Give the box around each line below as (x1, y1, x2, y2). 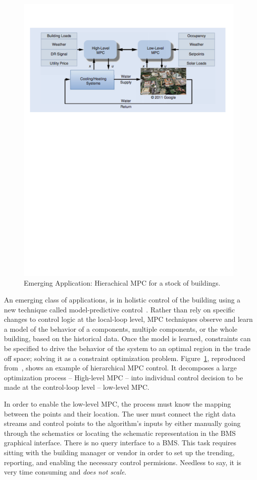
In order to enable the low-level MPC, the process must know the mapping (4, 399, 231, 409)
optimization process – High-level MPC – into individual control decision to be (4, 372, 243, 382)
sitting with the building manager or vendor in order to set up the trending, (4, 447, 235, 457)
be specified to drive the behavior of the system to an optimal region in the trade (4, 343, 251, 354)
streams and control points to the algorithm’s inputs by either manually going (4, 418, 241, 428)
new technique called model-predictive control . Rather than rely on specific (4, 304, 235, 314)
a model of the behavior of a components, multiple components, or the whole (4, 323, 238, 334)
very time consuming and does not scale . (4, 467, 127, 477)
